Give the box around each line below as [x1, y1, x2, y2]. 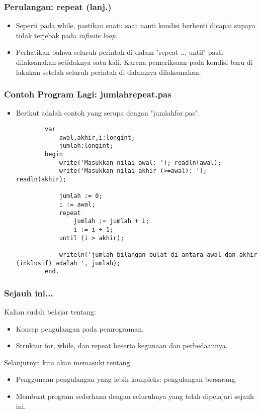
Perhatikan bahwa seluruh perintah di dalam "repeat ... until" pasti [16, 47, 223, 57]
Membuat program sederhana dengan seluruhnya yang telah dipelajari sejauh [16, 391, 254, 401]
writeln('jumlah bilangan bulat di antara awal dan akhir [59, 251, 257, 258]
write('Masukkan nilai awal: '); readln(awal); [59, 159, 221, 166]
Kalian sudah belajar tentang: [4, 306, 96, 317]
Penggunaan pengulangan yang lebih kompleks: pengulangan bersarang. [16, 374, 237, 384]
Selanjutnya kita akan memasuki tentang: [4, 357, 132, 367]
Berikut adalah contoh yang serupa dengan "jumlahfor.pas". [16, 108, 200, 118]
